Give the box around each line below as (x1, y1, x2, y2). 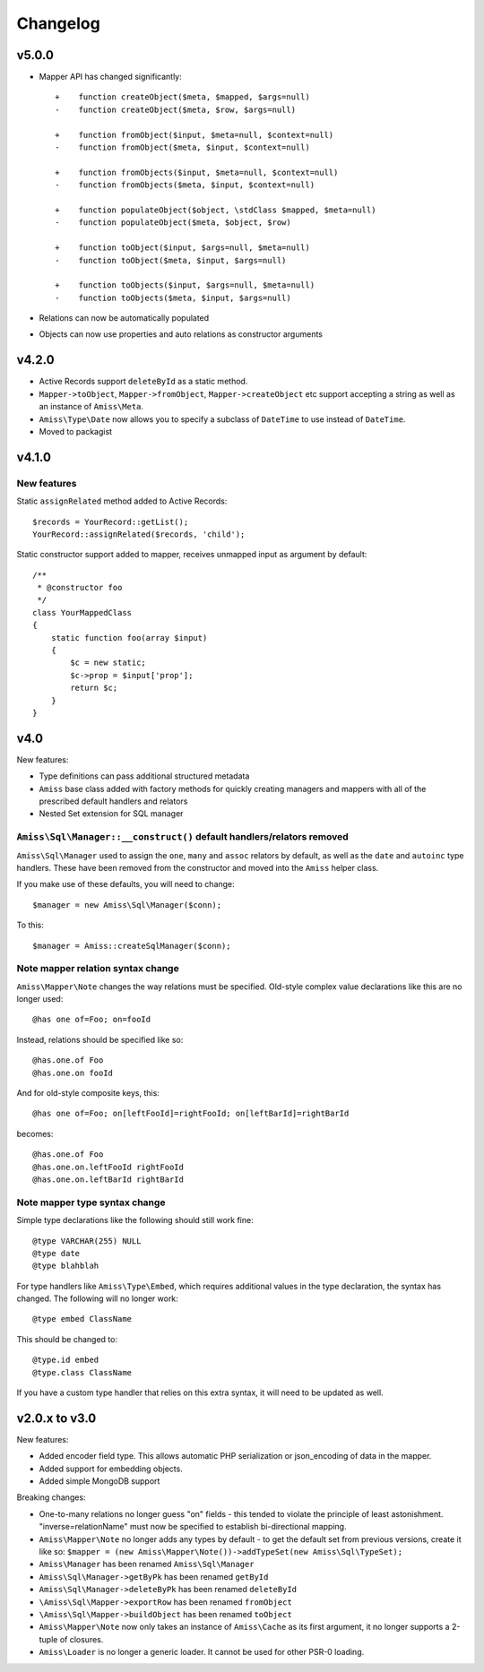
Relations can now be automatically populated (39, 313, 210, 323)
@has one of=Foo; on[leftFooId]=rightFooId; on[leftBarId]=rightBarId (32, 1108, 350, 1119)
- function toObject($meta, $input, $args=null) (55, 255, 287, 265)
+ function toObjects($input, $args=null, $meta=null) (55, 280, 315, 290)
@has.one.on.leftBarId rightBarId (32, 1174, 184, 1185)
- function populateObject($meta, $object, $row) (55, 218, 291, 228)
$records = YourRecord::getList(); (32, 516, 189, 527)
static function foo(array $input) (50, 633, 208, 642)
